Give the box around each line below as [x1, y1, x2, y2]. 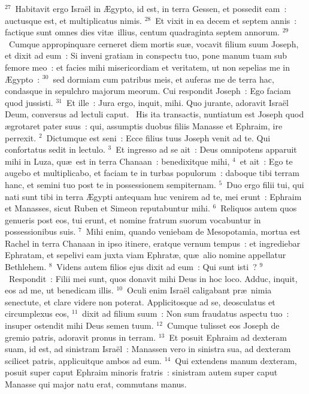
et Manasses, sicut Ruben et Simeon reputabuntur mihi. [5, 202, 210, 214]
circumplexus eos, [5, 307, 69, 320]
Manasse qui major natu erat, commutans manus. [5, 378, 187, 390]
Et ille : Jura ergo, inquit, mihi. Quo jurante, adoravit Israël [66, 96, 289, 108]
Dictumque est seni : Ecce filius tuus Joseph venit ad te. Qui [46, 131, 271, 144]
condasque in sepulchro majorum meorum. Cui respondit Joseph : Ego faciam [5, 84, 291, 97]
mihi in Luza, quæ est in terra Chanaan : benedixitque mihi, [5, 154, 230, 167]
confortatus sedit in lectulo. [5, 143, 105, 156]
